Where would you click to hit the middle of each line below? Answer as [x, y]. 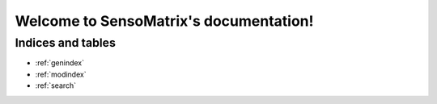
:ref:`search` [56, 85]
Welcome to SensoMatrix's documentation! [164, 21]
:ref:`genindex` [60, 63]
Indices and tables [66, 43]
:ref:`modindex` [61, 74]
